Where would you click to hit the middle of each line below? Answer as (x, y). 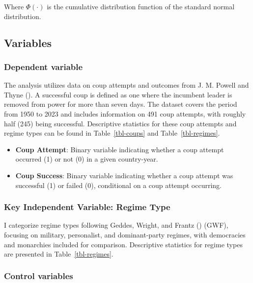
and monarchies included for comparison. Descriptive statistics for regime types (123, 244)
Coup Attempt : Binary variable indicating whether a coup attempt (120, 149)
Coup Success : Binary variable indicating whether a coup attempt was (124, 175)
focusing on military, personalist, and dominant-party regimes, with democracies (125, 234)
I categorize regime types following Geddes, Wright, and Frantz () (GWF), (116, 225)
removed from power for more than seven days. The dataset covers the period (121, 104)
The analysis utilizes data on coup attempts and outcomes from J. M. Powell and (126, 85)
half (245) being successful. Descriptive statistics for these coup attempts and (120, 123)
